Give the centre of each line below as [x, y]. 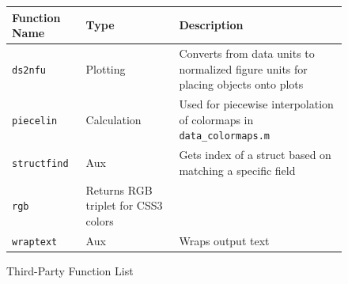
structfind [40, 163]
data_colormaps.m [224, 136]
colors [100, 220]
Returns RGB [119, 189]
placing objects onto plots [241, 84]
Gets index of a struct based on [255, 155]
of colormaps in [216, 119]
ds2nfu [29, 70]
